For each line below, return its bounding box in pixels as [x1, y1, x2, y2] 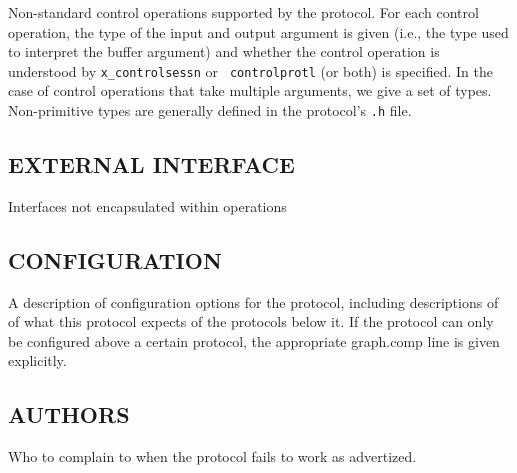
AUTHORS [8, 399, 130, 430]
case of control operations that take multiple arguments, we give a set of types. [8, 80, 492, 101]
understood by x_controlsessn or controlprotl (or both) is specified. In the [8, 60, 493, 81]
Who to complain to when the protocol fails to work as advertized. [8, 446, 417, 467]
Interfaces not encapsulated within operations [8, 195, 287, 216]
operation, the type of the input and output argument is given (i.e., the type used [8, 21, 509, 42]
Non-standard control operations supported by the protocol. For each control [8, 2, 479, 22]
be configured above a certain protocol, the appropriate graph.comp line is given [8, 330, 500, 351]
